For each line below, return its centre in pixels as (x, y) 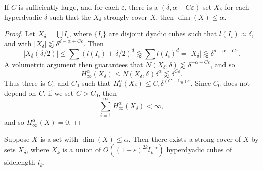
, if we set (59, 93)
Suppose (17, 138)
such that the (70, 16)
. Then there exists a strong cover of (185, 138)
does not (237, 82)
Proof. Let (20, 34)
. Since (201, 82)
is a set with (59, 138)
